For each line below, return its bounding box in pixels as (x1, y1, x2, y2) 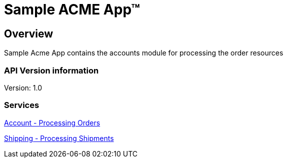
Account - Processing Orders (4, 118, 100, 127)
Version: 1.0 (4, 83, 42, 92)
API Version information (4, 65, 99, 75)
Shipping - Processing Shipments (4, 133, 114, 142)
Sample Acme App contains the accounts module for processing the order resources (4, 48, 283, 57)
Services (4, 100, 39, 110)
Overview (4, 27, 53, 40)
